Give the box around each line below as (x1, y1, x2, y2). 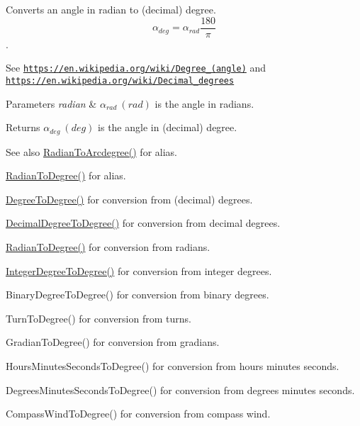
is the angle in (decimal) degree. (98, 120, 237, 135)
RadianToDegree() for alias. (6, 168, 126, 183)
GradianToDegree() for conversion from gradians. (6, 335, 220, 349)
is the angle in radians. (154, 96, 254, 111)
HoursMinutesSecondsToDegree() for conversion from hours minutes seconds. (6, 358, 339, 373)
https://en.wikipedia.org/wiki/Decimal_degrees (6, 75, 235, 86)
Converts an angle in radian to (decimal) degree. (6, 2, 216, 16)
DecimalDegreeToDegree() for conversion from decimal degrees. (6, 215, 281, 230)
